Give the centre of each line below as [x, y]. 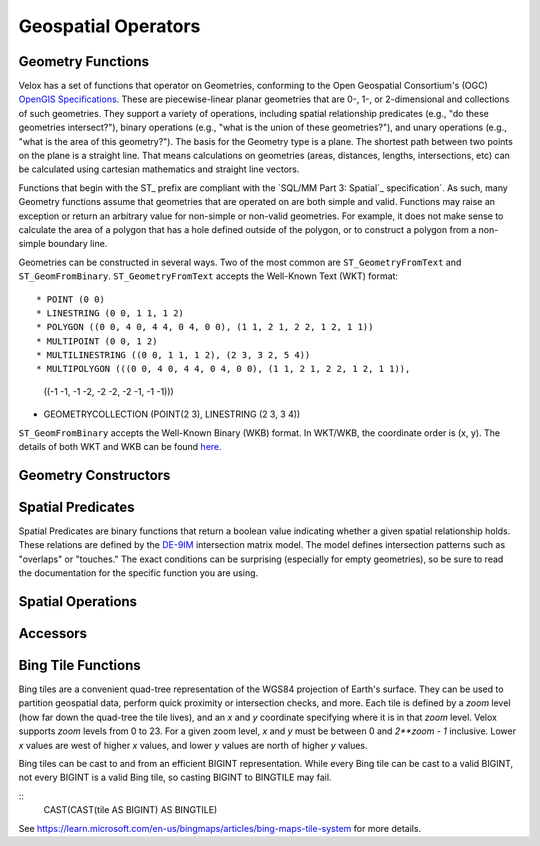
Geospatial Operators [109, 26]
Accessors [53, 633]
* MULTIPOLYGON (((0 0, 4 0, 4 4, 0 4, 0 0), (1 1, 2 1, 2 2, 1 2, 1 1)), [223, 369]
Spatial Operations [78, 601]
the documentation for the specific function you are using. [138, 573]
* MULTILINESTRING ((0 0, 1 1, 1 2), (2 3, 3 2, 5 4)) [173, 355]
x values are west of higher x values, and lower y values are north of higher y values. [193, 745]
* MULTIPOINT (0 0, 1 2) [97, 341]
